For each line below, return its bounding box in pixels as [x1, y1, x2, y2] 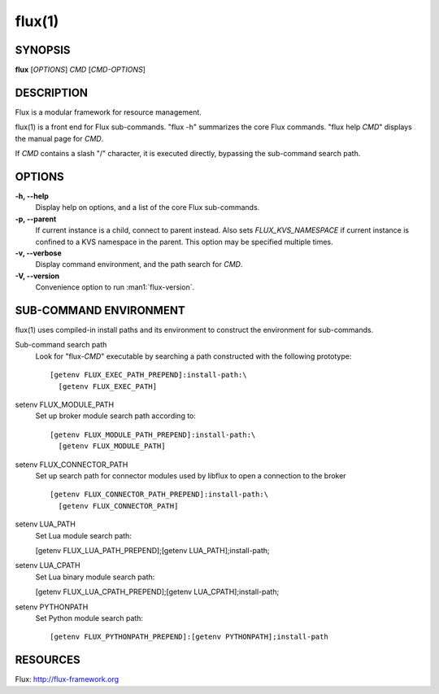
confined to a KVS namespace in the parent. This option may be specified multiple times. [35, 237, 333, 247]
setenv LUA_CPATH [15, 561, 80, 570]
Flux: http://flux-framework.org [15, 674, 120, 684]
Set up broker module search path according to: [35, 411, 197, 421]
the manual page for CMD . [15, 133, 104, 143]
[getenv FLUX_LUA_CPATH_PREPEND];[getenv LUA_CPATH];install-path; [35, 587, 280, 597]
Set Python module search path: [35, 613, 144, 622]
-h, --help [15, 191, 49, 201]
